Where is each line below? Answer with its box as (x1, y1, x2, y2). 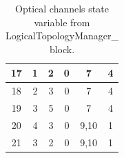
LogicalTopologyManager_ (6, 28, 118, 43)
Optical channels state (15, 1, 109, 15)
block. (49, 41, 75, 56)
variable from (34, 14, 90, 29)
